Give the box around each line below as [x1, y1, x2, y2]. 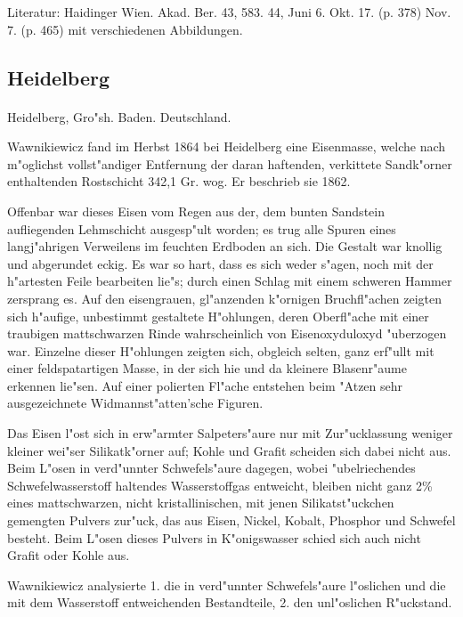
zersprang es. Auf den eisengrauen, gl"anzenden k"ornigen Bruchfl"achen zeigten [7, 288, 443, 307]
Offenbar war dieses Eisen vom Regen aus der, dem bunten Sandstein [7, 201, 385, 220]
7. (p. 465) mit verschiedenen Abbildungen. [7, 20, 243, 38]
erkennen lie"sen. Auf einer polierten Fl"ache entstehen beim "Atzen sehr [7, 376, 403, 394]
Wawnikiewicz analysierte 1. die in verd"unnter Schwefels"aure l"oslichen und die [7, 575, 446, 594]
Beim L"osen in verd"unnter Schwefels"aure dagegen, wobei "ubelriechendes [7, 459, 416, 477]
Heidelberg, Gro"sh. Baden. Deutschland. [7, 107, 231, 126]
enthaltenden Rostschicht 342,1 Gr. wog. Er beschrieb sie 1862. [7, 172, 351, 191]
